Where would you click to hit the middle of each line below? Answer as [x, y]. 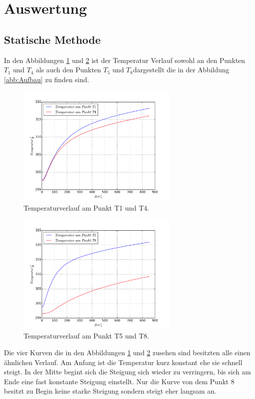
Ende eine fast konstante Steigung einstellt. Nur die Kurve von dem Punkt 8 [119, 381]
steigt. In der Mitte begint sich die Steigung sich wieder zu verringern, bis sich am [127, 372]
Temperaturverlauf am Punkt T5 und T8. [86, 336]
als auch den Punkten [69, 70]
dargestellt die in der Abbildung [181, 70]
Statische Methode [52, 39]
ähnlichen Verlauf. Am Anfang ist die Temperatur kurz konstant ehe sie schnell [123, 362]
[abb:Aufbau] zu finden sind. [47, 79]
